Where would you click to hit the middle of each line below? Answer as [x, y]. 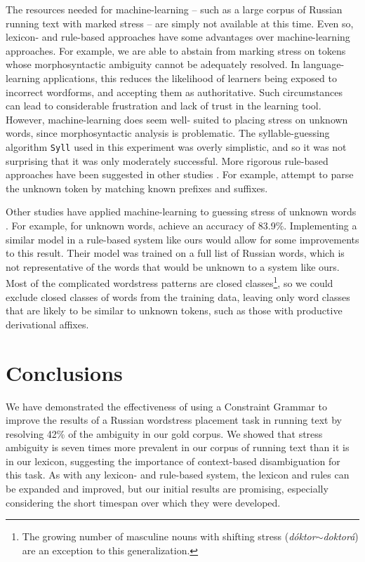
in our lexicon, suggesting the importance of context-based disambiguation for [173, 461]
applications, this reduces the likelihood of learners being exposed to [190, 78]
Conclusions [64, 372]
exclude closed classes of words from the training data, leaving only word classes [178, 296]
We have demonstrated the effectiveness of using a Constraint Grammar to [166, 406]
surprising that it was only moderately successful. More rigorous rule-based [167, 160]
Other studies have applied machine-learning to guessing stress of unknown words [181, 212]
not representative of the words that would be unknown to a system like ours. [173, 266]
